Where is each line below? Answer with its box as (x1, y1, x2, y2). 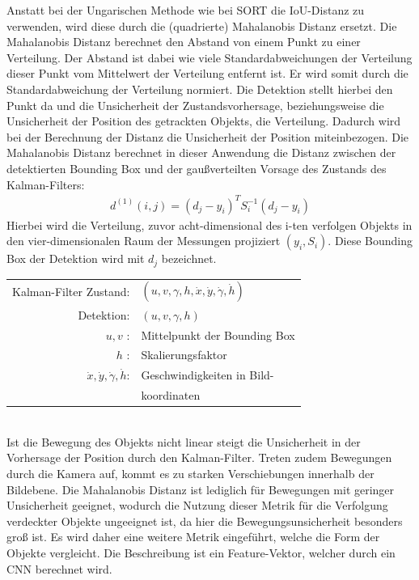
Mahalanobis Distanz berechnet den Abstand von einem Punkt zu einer (6, 33, 361, 50)
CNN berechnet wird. (6, 560, 112, 577)
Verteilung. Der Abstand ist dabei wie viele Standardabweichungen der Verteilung (6, 49, 413, 66)
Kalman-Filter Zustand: (12, 283, 130, 300)
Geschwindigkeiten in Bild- (141, 366, 274, 383)
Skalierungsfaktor (141, 346, 227, 363)
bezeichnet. (161, 250, 217, 267)
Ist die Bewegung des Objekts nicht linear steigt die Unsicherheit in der (6, 433, 361, 450)
